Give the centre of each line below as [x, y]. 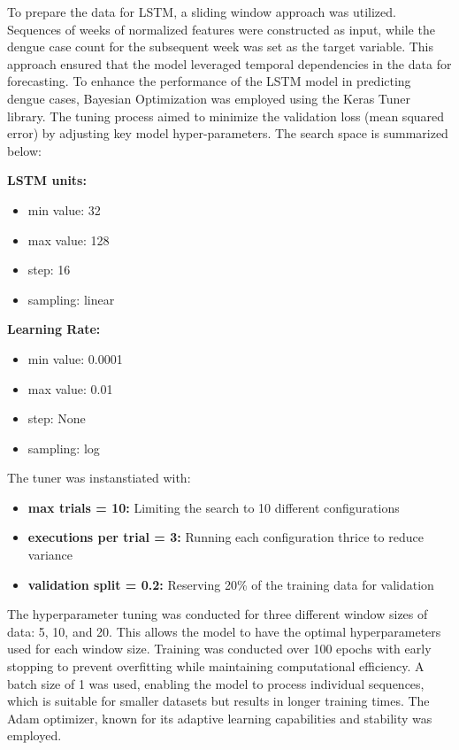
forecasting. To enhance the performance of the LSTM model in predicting [209, 81]
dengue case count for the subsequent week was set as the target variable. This [221, 46]
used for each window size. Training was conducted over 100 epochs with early [219, 649]
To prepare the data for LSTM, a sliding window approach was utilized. [202, 12]
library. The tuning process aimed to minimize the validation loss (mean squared [226, 116]
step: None [57, 418]
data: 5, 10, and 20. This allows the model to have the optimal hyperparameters [224, 631]
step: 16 [49, 270]
